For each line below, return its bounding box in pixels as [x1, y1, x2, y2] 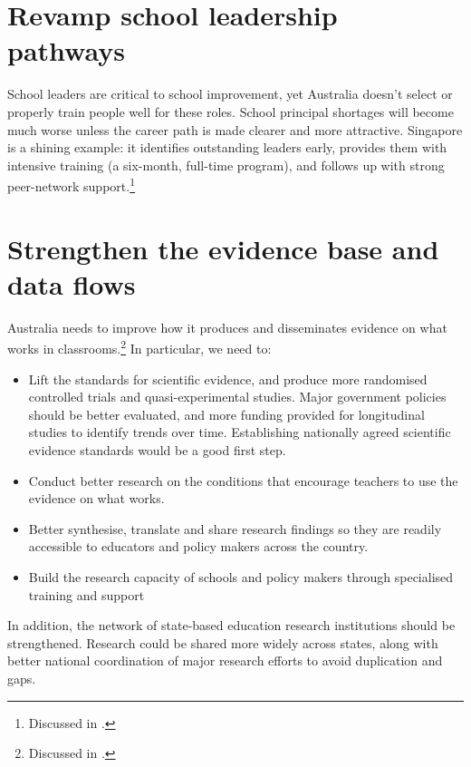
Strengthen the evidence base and [7, 229, 439, 267]
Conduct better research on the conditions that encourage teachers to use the [28, 471, 458, 490]
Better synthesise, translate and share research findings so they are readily [28, 519, 442, 538]
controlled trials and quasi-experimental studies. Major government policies [28, 387, 447, 406]
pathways [7, 32, 125, 69]
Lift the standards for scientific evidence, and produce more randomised [28, 369, 428, 388]
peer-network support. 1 [7, 174, 135, 195]
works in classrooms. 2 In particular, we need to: [7, 336, 272, 358]
